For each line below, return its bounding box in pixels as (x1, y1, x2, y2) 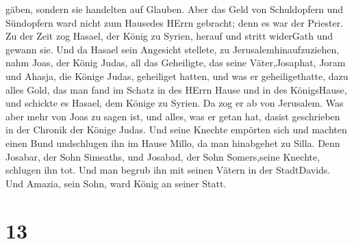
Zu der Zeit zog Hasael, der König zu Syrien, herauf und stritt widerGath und (5, 29, 333, 43)
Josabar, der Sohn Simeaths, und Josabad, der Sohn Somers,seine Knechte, (5, 149, 320, 163)
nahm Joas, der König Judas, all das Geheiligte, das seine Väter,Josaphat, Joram (5, 55, 346, 70)
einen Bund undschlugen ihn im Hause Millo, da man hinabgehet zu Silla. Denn (5, 135, 340, 150)
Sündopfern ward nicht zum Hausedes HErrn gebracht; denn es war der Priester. (5, 15, 344, 29)
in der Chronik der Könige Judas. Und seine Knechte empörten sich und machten (5, 122, 347, 137)
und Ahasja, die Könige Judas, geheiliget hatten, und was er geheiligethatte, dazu (5, 68, 349, 83)
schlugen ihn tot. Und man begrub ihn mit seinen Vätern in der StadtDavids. (5, 163, 331, 177)
